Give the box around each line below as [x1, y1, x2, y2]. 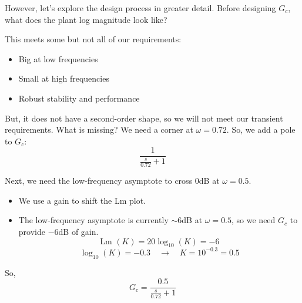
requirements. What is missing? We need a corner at [5, 123, 193, 136]
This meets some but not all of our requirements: [5, 33, 182, 45]
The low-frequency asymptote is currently [18, 214, 169, 226]
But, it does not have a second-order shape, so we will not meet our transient [5, 112, 283, 124]
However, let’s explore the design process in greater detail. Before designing [5, 2, 276, 14]
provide [18, 225, 45, 238]
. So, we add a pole [226, 123, 296, 136]
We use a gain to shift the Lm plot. [18, 194, 146, 206]
